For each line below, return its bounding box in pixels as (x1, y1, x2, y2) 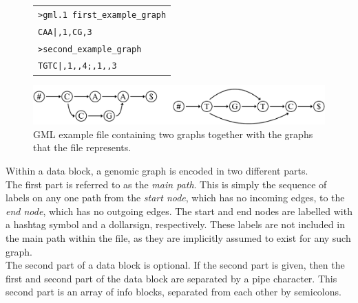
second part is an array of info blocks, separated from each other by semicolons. (6, 284, 341, 299)
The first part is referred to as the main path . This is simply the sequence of (6, 177, 327, 191)
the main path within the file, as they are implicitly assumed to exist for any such (6, 230, 351, 245)
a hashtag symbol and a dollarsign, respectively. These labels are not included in (6, 217, 345, 232)
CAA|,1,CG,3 (38, 27, 92, 37)
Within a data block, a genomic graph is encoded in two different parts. (6, 163, 308, 177)
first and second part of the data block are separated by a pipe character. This (6, 271, 337, 285)
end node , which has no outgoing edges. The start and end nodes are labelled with (6, 203, 352, 218)
